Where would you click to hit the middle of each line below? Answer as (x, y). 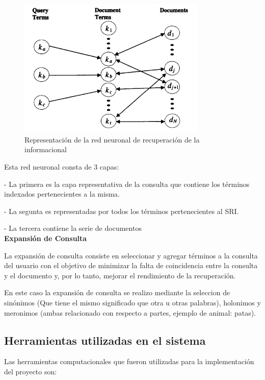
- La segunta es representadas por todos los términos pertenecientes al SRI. (122, 211)
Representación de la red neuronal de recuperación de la (112, 139)
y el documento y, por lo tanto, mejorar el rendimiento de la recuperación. (120, 275)
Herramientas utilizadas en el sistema (105, 340)
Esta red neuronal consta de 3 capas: (62, 167)
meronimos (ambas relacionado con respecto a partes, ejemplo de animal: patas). (130, 312)
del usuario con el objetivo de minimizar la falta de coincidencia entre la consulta (131, 265)
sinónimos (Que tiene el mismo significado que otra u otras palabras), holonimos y (132, 302)
